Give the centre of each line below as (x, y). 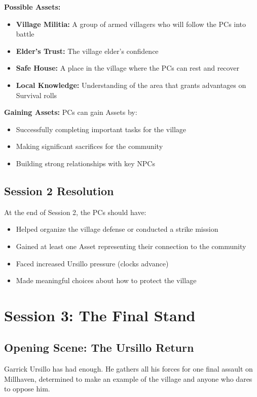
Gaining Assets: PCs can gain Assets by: (71, 112)
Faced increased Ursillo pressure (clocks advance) (92, 263)
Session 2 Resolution (59, 190)
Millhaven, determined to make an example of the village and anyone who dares (128, 378)
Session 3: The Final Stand (100, 315)
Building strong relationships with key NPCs (85, 163)
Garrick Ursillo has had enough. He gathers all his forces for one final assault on (128, 369)
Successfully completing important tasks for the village (101, 129)
